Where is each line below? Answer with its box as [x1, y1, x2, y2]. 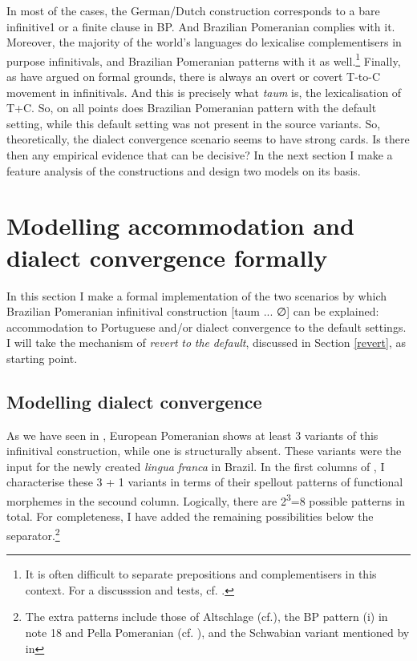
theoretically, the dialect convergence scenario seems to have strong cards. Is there [6, 131, 410, 147]
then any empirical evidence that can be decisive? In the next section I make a [6, 147, 393, 163]
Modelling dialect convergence [6, 389, 262, 413]
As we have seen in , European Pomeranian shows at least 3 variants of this [6, 426, 379, 443]
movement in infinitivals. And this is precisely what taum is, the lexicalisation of [6, 83, 402, 100]
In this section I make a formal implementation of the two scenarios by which [6, 287, 387, 304]
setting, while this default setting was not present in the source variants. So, [6, 115, 381, 131]
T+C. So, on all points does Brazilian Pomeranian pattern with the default [6, 99, 377, 116]
